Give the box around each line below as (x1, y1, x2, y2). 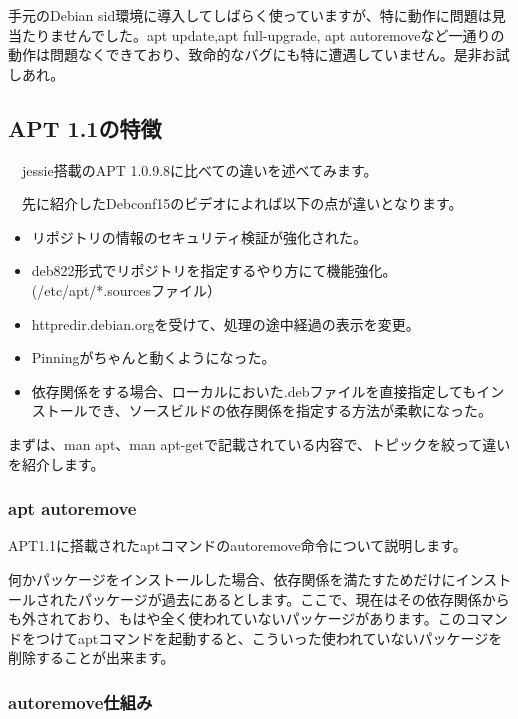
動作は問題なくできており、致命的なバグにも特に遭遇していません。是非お (8, 44, 496, 65)
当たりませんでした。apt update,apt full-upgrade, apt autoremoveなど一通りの (8, 24, 505, 45)
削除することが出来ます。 (8, 647, 175, 668)
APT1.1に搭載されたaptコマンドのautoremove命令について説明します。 (8, 535, 467, 556)
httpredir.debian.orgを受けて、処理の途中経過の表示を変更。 (31, 313, 420, 334)
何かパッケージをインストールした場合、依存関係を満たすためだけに (8, 568, 456, 589)
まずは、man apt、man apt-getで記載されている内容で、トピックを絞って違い (8, 433, 511, 454)
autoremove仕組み (8, 689, 153, 714)
